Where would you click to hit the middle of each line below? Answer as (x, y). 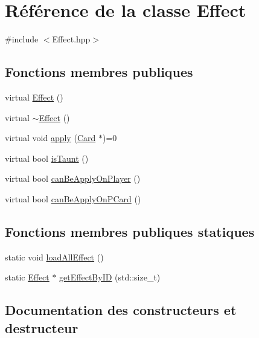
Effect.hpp (71, 39)
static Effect (27, 277)
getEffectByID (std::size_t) (110, 277)
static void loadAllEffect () (54, 257)
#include (22, 39)
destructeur (42, 327)
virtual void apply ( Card (50, 138)
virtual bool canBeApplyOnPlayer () (73, 178)
